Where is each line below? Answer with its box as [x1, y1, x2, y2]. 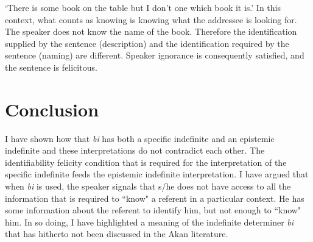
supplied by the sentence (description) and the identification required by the [5, 37, 289, 49]
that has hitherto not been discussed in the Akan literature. [5, 227, 228, 240]
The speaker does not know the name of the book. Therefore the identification [5, 25, 297, 38]
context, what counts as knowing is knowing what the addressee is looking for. [5, 13, 297, 26]
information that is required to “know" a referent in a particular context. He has [5, 191, 304, 204]
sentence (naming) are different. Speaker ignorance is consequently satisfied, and [5, 49, 304, 62]
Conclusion [5, 96, 99, 121]
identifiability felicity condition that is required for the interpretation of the [5, 155, 287, 168]
